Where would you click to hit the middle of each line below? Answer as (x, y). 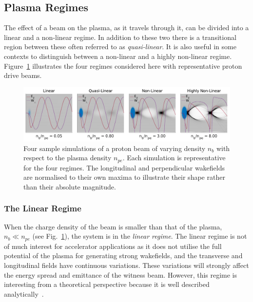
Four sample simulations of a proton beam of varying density (115, 148)
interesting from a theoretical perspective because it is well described (107, 284)
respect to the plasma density (68, 158)
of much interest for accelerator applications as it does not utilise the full (113, 246)
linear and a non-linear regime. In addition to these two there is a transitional (120, 37)
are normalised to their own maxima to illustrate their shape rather (124, 177)
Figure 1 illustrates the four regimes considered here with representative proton (123, 66)
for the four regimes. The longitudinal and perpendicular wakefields (124, 167)
